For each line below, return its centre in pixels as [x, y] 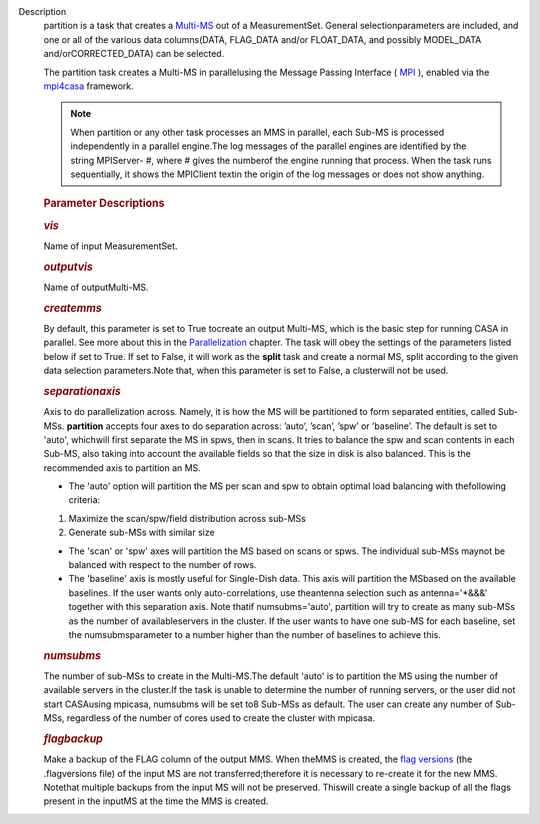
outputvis [68, 267]
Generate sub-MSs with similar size [141, 532]
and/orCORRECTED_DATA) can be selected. [134, 54]
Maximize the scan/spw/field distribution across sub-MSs [187, 518]
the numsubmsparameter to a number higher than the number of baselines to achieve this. [255, 634]
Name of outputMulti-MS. [96, 287]
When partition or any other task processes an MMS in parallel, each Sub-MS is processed [257, 132]
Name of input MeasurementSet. [111, 246]
